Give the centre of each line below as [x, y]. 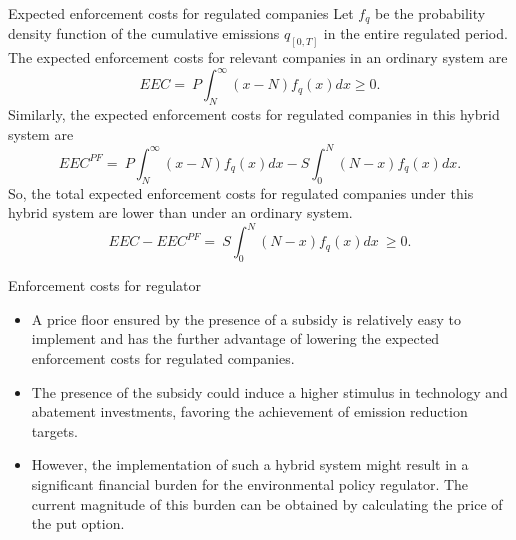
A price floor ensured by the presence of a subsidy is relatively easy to [246, 318]
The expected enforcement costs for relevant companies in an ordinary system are [258, 57]
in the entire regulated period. [415, 33]
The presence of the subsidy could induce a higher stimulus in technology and [269, 391]
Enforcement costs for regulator [105, 285]
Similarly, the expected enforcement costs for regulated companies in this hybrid [254, 114]
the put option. [78, 523]
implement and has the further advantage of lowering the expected [235, 338]
